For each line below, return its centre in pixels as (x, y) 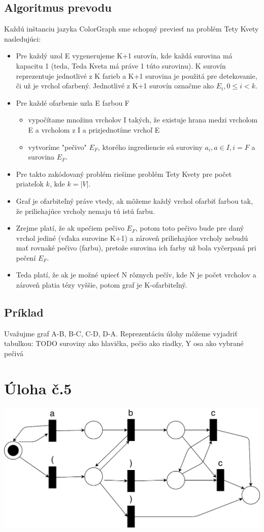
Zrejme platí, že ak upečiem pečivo (70, 228)
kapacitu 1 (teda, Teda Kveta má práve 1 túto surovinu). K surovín (121, 65)
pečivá (14, 353)
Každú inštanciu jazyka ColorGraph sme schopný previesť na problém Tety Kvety (131, 29)
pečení (26, 257)
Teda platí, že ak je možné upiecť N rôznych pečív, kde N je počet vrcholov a (136, 275)
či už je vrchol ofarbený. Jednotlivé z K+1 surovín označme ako (115, 86)
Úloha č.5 (38, 388)
